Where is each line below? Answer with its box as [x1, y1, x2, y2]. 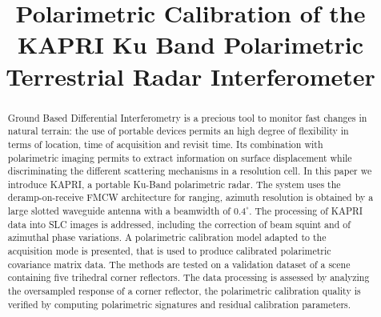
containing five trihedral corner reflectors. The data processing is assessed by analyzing [7, 271, 370, 284]
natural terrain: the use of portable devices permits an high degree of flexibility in [7, 124, 349, 138]
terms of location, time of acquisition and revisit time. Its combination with [7, 137, 323, 150]
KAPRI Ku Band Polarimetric [17, 28, 364, 61]
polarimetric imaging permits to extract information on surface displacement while [7, 150, 352, 164]
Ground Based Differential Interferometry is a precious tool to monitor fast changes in [7, 110, 367, 124]
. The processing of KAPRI [249, 204, 363, 218]
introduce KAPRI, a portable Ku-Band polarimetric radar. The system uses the [7, 177, 341, 191]
